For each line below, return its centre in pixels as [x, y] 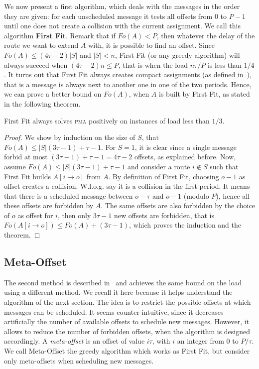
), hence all [233, 195]
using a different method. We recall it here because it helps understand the [118, 292]
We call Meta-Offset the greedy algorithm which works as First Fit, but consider [127, 351]
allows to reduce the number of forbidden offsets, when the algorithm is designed [127, 331]
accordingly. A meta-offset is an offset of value [74, 341]
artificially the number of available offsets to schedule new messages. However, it [127, 321]
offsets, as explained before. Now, [185, 157]
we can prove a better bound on [53, 94]
